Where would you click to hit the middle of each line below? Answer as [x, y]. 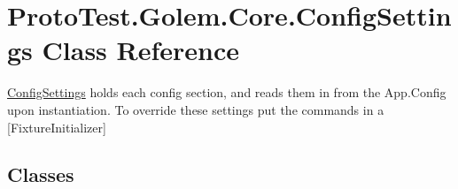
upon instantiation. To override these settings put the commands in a [196, 109]
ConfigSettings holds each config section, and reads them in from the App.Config [227, 92]
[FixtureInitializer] [57, 127]
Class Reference [141, 50]
